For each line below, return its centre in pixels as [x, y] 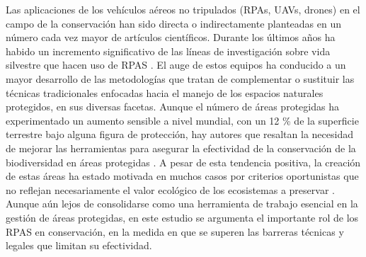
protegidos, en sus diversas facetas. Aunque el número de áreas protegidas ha [172, 107]
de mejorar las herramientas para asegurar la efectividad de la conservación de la [181, 148]
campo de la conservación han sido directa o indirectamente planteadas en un [173, 23]
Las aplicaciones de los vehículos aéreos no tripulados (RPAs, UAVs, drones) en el [183, 9]
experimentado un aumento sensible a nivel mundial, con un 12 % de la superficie [182, 120]
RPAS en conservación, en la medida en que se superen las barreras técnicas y [175, 231]
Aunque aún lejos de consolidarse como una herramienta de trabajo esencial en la [182, 204]
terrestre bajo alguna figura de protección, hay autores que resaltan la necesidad [179, 134]
